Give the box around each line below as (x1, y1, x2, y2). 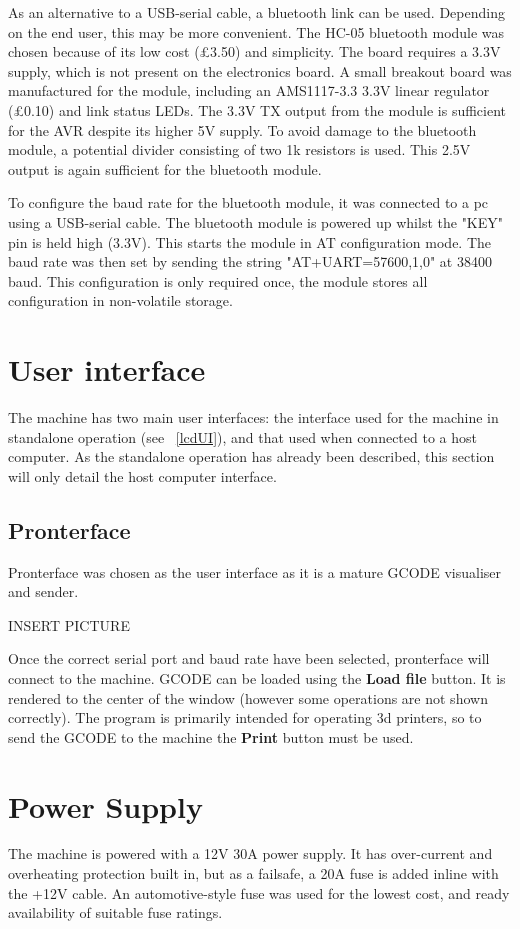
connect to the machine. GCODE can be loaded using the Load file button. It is (8, 667, 506, 688)
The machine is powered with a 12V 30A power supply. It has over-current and (8, 843, 493, 864)
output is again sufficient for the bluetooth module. (8, 158, 322, 179)
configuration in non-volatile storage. (8, 290, 233, 311)
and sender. (8, 581, 79, 602)
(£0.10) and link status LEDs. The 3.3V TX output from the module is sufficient (8, 99, 507, 120)
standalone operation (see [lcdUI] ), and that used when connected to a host (8, 426, 477, 447)
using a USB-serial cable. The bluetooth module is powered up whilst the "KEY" (8, 211, 504, 232)
